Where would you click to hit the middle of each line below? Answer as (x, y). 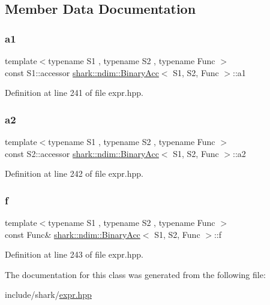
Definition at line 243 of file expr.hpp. (74, 254)
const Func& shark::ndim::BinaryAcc (73, 234)
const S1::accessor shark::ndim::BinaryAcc (82, 72)
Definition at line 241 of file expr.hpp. (74, 93)
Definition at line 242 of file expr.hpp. (74, 173)
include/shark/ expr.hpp (48, 295)
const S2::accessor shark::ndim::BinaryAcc (82, 153)
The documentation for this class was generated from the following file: (135, 274)
